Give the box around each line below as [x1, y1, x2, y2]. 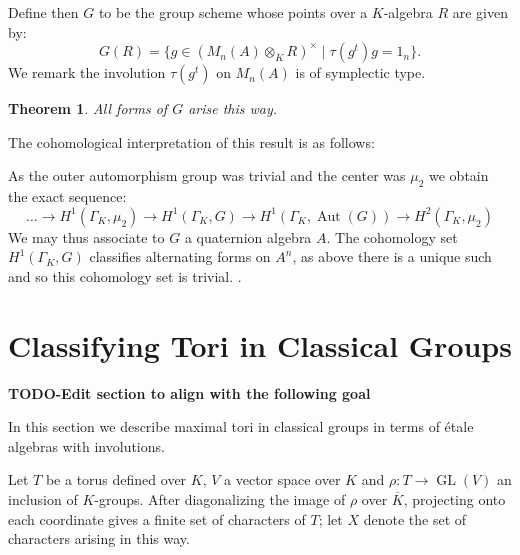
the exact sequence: [8, 186, 127, 207]
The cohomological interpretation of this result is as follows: [8, 131, 375, 152]
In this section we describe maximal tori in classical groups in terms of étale [8, 416, 474, 437]
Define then [8, 2, 79, 22]
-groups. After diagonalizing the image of [94, 489, 346, 510]
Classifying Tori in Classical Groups [8, 324, 512, 365]
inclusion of [8, 489, 78, 510]
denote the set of [363, 508, 467, 529]
